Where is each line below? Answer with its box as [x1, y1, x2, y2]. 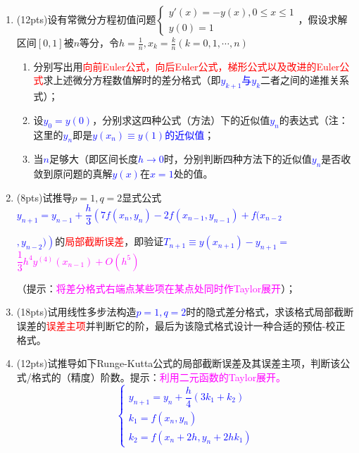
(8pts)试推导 [16, 190, 73, 204]
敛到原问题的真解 [33, 166, 113, 181]
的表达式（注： [279, 112, 348, 127]
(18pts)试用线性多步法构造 [16, 304, 137, 319]
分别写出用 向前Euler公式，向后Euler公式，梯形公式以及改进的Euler [33, 58, 340, 73]
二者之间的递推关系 [260, 73, 350, 87]
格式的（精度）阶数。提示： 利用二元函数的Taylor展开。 [31, 369, 286, 384]
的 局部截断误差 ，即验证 [55, 234, 164, 249]
